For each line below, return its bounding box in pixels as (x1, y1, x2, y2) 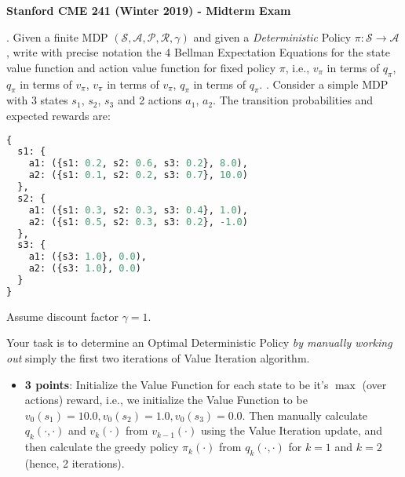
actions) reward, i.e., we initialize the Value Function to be (24, 391, 308, 408)
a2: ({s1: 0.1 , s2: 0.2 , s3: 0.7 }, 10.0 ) (28, 169, 248, 181)
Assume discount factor (6, 308, 119, 324)
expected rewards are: (6, 107, 111, 123)
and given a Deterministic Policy (193, 28, 352, 45)
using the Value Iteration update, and (200, 422, 383, 439)
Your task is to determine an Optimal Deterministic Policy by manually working (6, 334, 392, 351)
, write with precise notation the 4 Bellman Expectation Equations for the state (6, 44, 390, 60)
